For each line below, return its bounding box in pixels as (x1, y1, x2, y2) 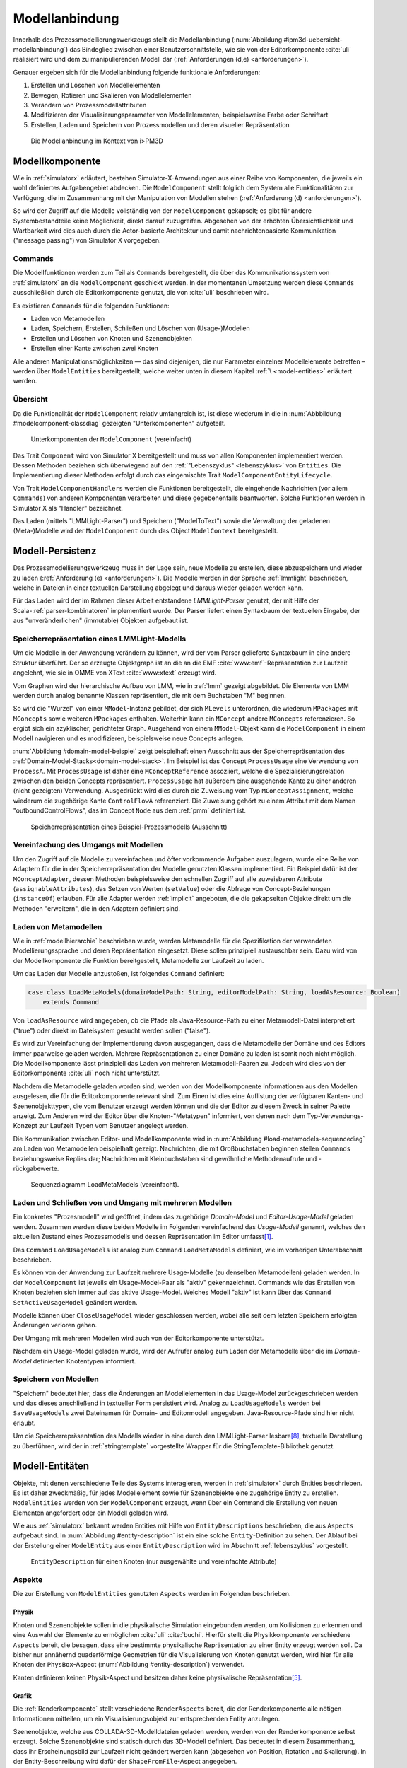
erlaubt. (13, 1419, 36, 1427)
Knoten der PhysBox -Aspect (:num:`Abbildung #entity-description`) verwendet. (13, 1661, 245, 1669)
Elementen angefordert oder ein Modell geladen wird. (13, 1508, 169, 1517)
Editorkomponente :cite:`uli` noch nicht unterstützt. (13, 1069, 161, 1078)
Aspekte (13, 1575, 43, 1584)
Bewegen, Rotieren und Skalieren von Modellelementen (30, 91, 192, 99)
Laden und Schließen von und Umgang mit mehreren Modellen (13, 1198, 232, 1208)
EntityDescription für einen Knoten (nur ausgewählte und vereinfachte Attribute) (30, 1557, 277, 1566)
